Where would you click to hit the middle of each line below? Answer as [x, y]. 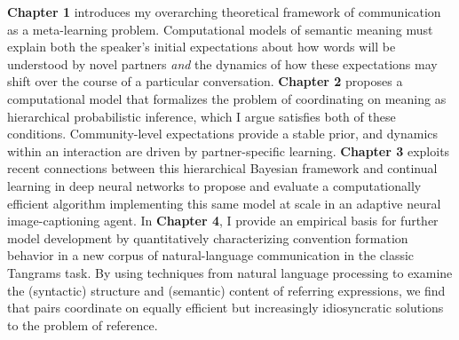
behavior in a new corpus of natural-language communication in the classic [211, 255]
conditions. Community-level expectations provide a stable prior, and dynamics [222, 134]
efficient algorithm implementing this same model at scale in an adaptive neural [224, 203]
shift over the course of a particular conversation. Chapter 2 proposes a [205, 81]
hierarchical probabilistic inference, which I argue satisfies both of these [202, 116]
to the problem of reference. [83, 324]
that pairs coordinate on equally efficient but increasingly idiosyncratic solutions [226, 308]
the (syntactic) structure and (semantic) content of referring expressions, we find [226, 290]
